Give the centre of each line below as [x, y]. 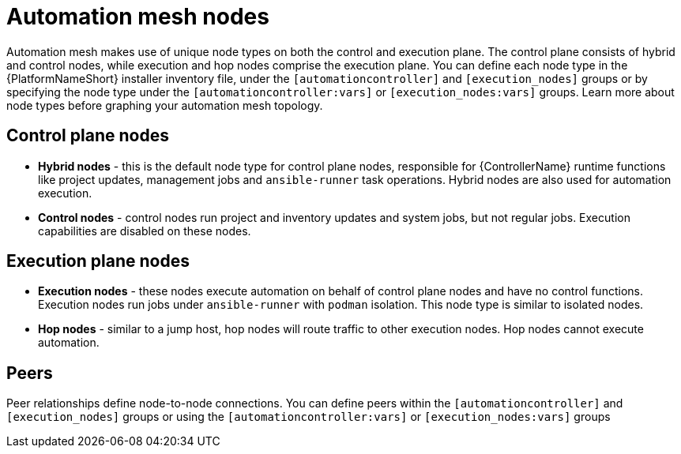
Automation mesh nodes [138, 17]
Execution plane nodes [98, 261]
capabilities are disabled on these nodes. [145, 231]
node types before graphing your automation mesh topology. [165, 105]
